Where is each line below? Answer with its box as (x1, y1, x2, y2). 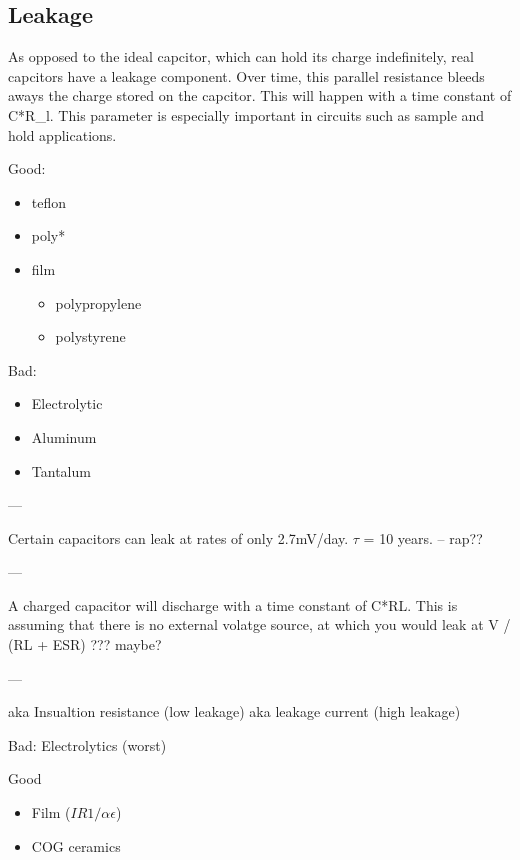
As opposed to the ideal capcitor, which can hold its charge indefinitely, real (8, 46, 474, 67)
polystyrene (55, 326, 126, 347)
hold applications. (8, 124, 117, 145)
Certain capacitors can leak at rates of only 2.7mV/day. (8, 527, 349, 548)
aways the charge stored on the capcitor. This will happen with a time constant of (8, 85, 512, 106)
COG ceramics (31, 835, 121, 856)
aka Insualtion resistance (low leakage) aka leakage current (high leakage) (8, 701, 461, 722)
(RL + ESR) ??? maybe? (8, 634, 162, 655)
